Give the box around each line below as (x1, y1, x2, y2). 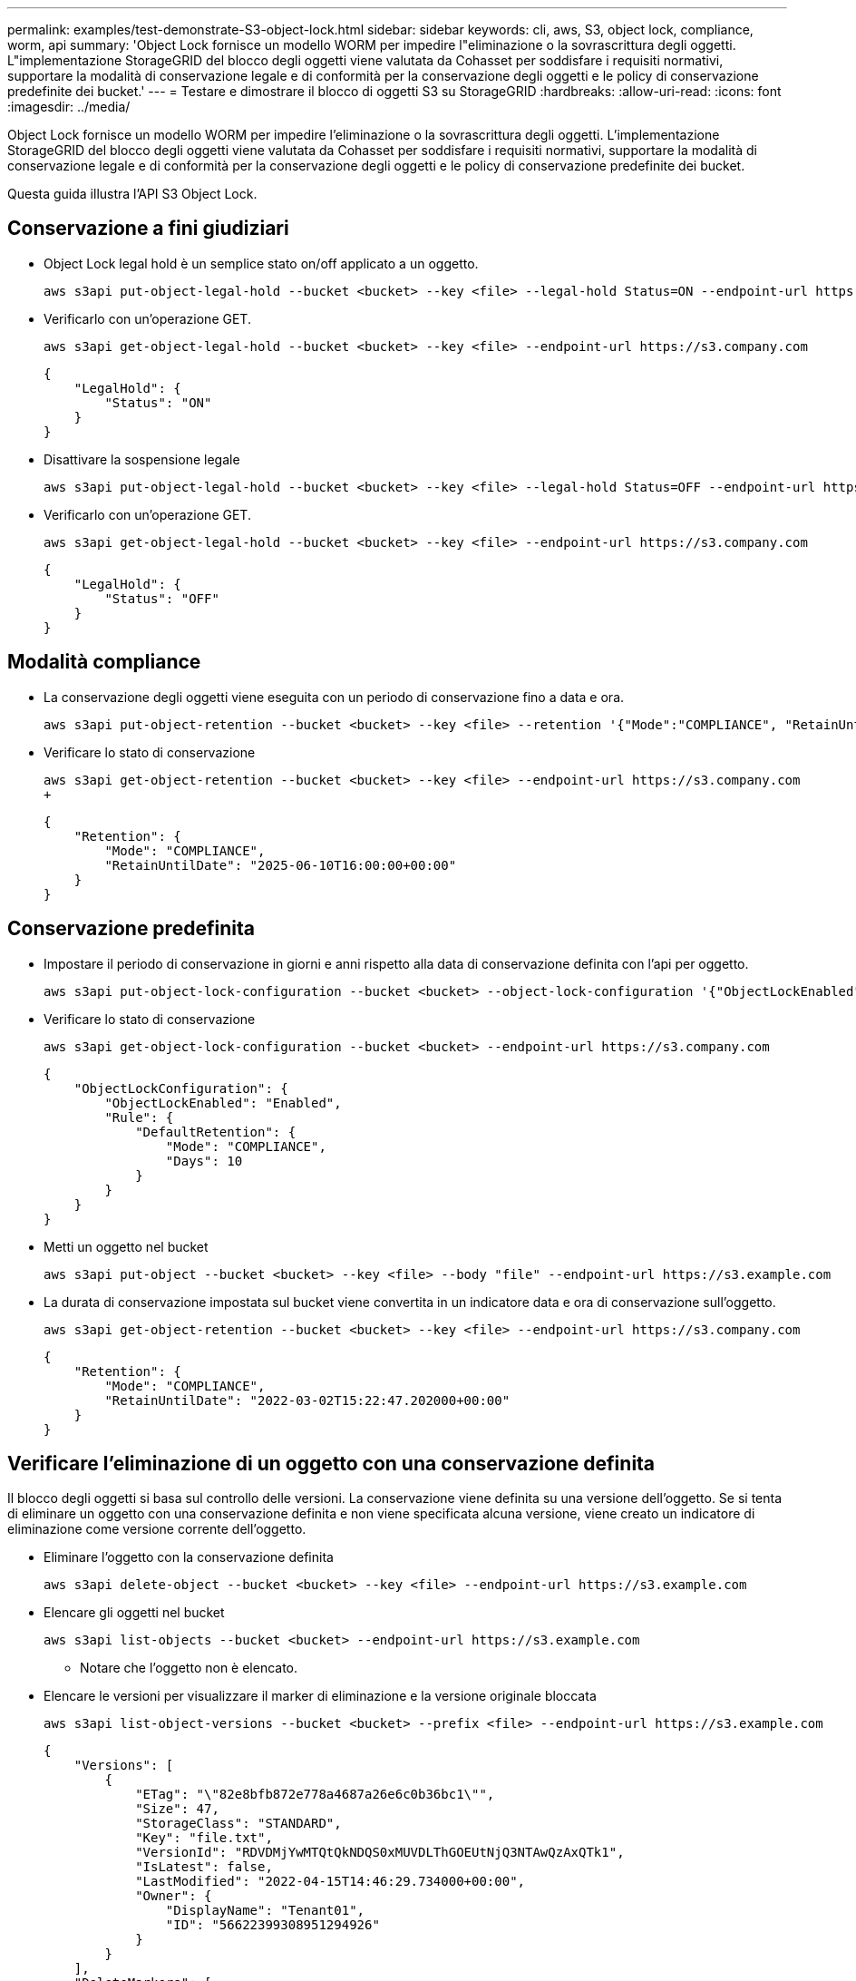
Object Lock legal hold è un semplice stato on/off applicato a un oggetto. (44, 255, 479, 271)
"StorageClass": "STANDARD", (135, 1816, 342, 1831)
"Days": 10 (165, 1153, 243, 1168)
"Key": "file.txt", (135, 1830, 273, 1846)
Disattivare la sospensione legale (44, 451, 240, 467)
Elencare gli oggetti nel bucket (44, 1605, 225, 1621)
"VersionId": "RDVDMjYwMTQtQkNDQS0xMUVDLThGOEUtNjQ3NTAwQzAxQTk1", (135, 1845, 625, 1860)
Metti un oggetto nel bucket (44, 1238, 209, 1254)
